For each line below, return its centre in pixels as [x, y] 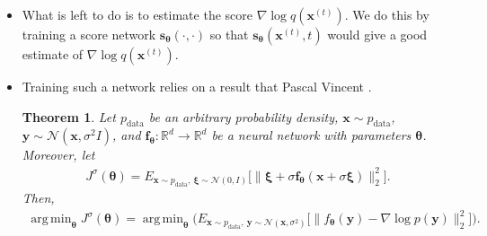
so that [229, 34]
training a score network [89, 34]
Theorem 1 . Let [69, 116]
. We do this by [387, 14]
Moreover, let [58, 155]
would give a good [377, 34]
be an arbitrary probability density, [243, 116]
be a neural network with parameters [311, 135]
